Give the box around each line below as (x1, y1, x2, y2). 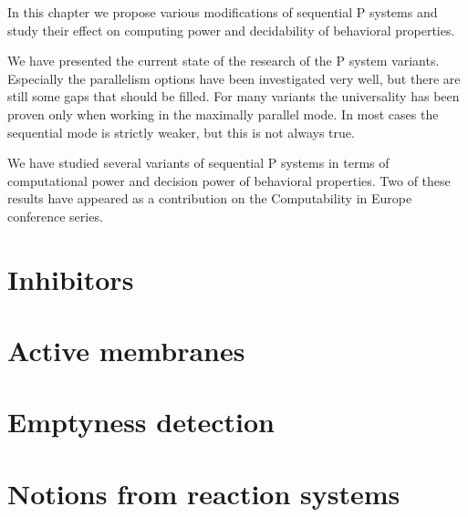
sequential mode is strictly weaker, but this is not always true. (7, 122, 355, 141)
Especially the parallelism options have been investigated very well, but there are (7, 68, 461, 88)
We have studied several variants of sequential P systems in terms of (7, 153, 390, 172)
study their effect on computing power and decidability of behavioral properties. (7, 20, 455, 39)
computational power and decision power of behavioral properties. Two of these (7, 171, 451, 190)
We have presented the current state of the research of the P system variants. (7, 51, 440, 70)
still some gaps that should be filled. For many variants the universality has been (7, 87, 460, 106)
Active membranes (7, 332, 245, 369)
